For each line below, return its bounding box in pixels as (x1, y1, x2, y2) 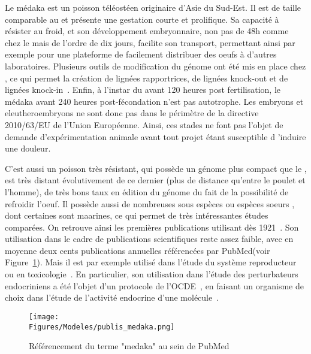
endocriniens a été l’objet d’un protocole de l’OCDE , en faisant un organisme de (5, 279, 304, 292)
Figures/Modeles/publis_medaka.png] (29, 322, 175, 331)
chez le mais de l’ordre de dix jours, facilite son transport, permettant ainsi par (5, 36, 295, 49)
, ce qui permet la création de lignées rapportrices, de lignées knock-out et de (5, 71, 288, 84)
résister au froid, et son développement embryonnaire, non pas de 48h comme (5, 25, 289, 37)
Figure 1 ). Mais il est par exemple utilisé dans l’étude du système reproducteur (5, 256, 297, 268)
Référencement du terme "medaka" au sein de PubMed (29, 340, 230, 352)
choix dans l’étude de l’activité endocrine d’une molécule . (5, 291, 219, 304)
